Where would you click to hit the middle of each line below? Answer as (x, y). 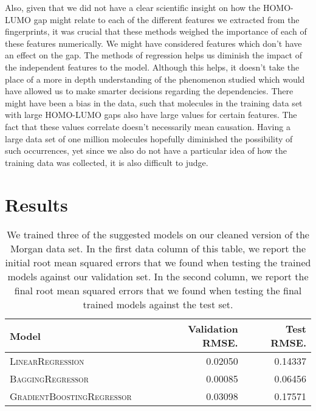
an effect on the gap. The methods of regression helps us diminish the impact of (153, 55)
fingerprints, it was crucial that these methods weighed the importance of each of (156, 31)
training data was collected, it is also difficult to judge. (107, 162)
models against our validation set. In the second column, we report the (158, 277)
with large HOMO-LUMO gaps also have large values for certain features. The (151, 115)
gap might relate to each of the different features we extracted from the (167, 19)
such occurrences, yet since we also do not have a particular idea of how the (146, 150)
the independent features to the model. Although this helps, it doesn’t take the (152, 67)
